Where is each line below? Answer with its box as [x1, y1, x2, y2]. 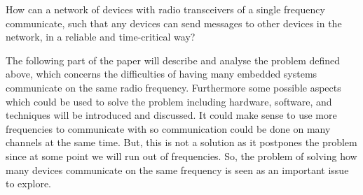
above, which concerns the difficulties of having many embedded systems [6, 66, 317, 81]
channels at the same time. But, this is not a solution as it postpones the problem [6, 135, 357, 150]
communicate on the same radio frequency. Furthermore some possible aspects [6, 80, 341, 94]
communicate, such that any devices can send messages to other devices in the [6, 15, 342, 30]
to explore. [6, 176, 51, 191]
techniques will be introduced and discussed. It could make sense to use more [6, 108, 337, 122]
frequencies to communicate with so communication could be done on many [6, 121, 331, 136]
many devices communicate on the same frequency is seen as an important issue [6, 162, 349, 177]
